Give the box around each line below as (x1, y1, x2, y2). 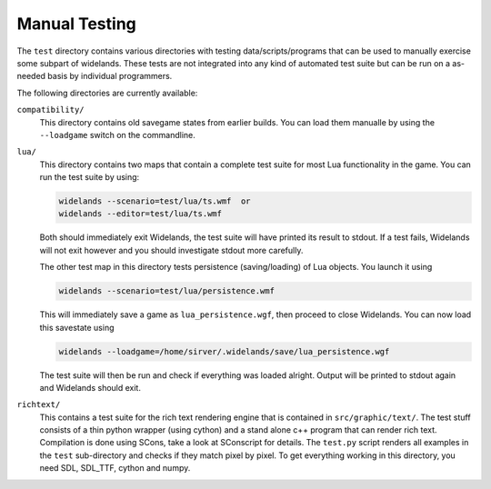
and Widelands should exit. (39, 382, 141, 393)
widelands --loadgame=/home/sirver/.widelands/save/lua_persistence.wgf (58, 346, 390, 356)
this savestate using (39, 322, 115, 333)
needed (16, 71, 45, 82)
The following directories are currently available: (16, 87, 198, 98)
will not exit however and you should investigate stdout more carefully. (39, 244, 304, 255)
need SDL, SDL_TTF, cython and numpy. (39, 463, 191, 474)
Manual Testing (16, 14, 136, 34)
